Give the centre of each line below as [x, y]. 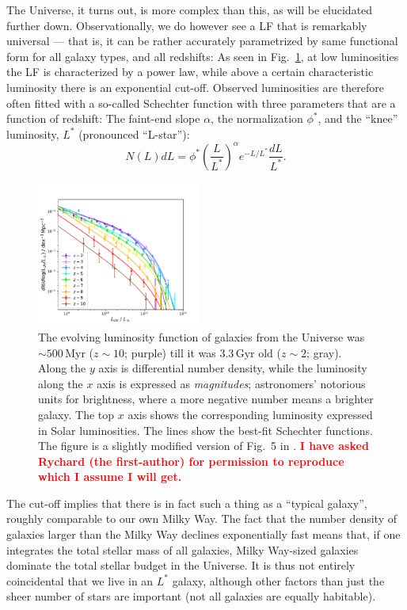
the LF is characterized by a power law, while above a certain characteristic [190, 72]
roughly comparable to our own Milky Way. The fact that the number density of [202, 518]
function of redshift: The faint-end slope [103, 118]
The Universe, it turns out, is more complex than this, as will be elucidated [190, 10]
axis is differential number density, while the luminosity [233, 368]
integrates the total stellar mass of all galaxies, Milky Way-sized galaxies [183, 549]
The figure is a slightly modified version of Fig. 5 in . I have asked [203, 446]
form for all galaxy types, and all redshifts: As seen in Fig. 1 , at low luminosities [203, 56]
